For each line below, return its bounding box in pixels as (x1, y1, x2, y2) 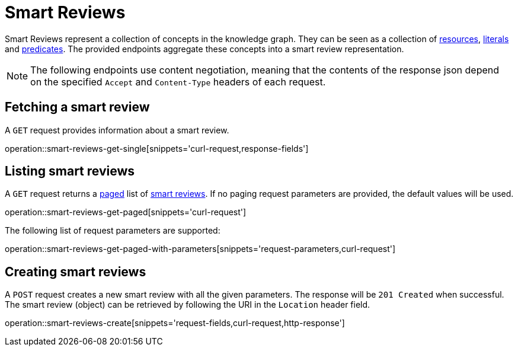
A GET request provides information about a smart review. (5, 125, 229, 135)
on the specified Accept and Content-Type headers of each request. (30, 75, 326, 88)
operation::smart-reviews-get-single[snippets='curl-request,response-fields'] (5, 143, 309, 154)
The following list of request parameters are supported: (5, 225, 220, 236)
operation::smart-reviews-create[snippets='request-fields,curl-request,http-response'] (5, 318, 345, 328)
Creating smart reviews (5, 264, 146, 279)
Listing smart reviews (5, 164, 135, 179)
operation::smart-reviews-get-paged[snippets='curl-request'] (5, 207, 247, 218)
